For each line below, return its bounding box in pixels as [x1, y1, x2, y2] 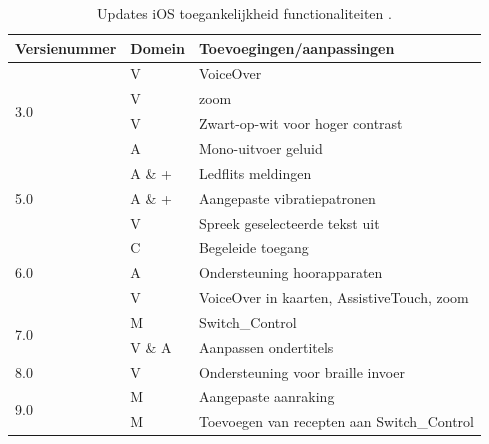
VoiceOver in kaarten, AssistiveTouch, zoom [198, 287, 469, 308]
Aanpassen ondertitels [198, 336, 334, 357]
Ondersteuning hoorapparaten [198, 262, 383, 283]
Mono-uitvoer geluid [198, 137, 323, 158]
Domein [130, 37, 185, 58]
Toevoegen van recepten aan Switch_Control [198, 411, 474, 432]
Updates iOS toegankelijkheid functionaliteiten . [97, 3, 392, 23]
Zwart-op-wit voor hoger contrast [198, 113, 403, 134]
